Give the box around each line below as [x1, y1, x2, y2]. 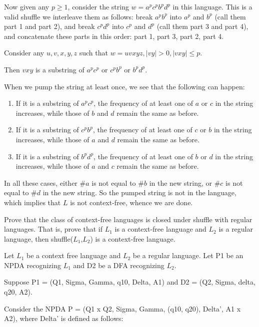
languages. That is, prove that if [4, 224, 102, 234]
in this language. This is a [172, 1, 252, 11]
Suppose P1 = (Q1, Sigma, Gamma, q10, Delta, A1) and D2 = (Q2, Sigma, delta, [4, 277, 255, 287]
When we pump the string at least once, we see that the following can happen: [4, 81, 245, 91]
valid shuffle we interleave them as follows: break [4, 11, 153, 21]
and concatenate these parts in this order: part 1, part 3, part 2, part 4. [4, 30, 224, 41]
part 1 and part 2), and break [4, 21, 95, 31]
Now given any [4, 1, 49, 11]
